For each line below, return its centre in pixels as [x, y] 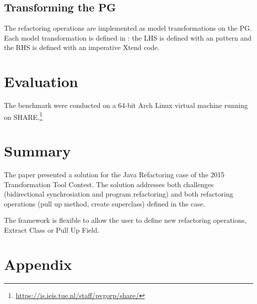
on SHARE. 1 [23, 116]
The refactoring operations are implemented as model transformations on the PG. [128, 28]
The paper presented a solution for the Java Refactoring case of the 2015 [114, 175]
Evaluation [41, 81]
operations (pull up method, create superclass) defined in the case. [105, 203]
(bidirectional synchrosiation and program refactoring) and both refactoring [119, 194]
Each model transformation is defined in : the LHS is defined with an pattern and [128, 37]
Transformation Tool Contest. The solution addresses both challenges [109, 184]
